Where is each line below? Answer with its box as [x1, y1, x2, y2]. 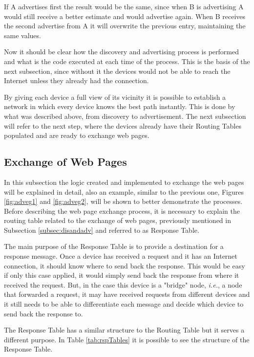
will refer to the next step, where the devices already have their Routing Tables [4, 120, 241, 131]
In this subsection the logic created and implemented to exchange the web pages [4, 177, 244, 187]
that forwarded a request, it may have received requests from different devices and [4, 289, 250, 299]
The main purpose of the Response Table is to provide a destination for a [4, 241, 224, 251]
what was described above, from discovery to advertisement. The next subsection [4, 111, 246, 121]
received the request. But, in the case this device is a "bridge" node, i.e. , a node [4, 279, 242, 290]
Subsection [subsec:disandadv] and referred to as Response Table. [4, 224, 199, 235]
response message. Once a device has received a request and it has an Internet [4, 251, 237, 261]
